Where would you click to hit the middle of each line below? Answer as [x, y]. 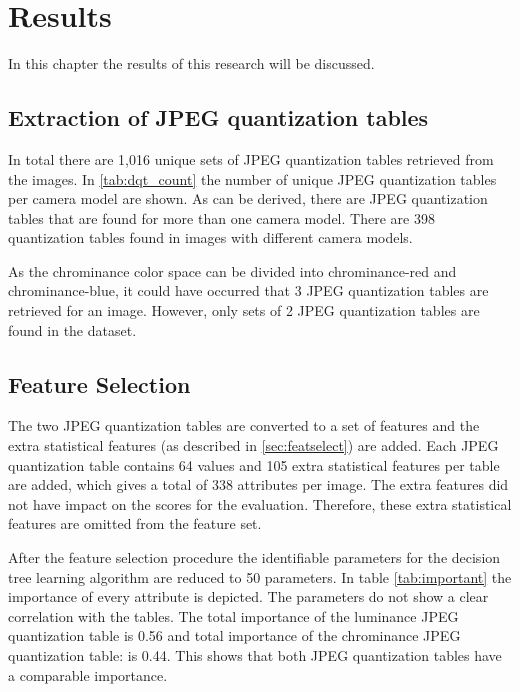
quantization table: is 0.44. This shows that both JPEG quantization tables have [255, 655]
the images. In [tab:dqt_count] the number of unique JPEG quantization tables [252, 178]
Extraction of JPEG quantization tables [218, 117]
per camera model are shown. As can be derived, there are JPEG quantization [248, 198]
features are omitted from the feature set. [135, 523]
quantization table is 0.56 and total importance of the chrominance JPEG [234, 635]
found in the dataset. [72, 329]
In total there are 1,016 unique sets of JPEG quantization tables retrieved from [251, 158]
